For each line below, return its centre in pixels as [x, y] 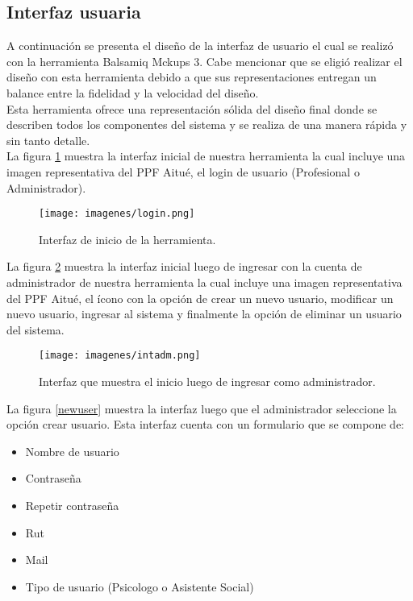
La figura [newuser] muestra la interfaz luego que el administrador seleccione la [202, 408]
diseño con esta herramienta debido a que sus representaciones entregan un [192, 77]
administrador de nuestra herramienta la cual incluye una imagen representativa [204, 282]
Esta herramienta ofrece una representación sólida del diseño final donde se [192, 108]
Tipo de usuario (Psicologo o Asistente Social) [140, 586]
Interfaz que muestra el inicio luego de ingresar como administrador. [207, 381]
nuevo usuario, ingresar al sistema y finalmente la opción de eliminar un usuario [204, 314]
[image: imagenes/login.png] [117, 214]
